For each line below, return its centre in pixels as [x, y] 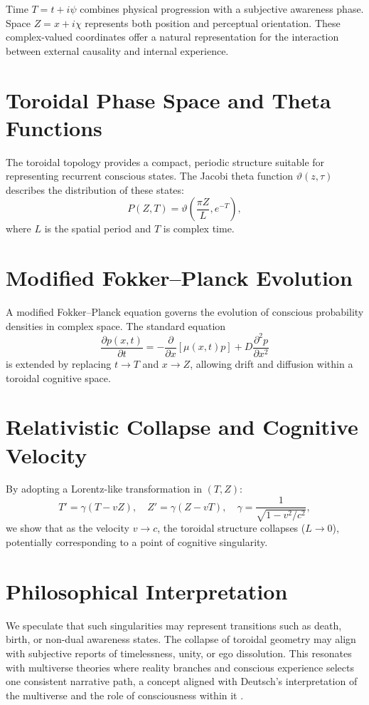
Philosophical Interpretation [147, 591]
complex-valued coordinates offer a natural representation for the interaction [172, 37]
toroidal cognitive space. [58, 377]
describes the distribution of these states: [95, 189]
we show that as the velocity [68, 528]
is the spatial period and [98, 228]
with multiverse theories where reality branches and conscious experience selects [180, 667]
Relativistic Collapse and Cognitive [182, 427]
